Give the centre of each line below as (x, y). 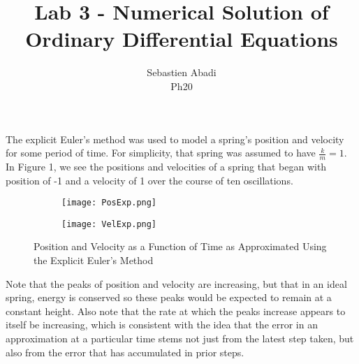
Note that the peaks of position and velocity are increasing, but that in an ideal (176, 283)
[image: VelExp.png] (109, 224)
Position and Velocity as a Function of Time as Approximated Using (180, 246)
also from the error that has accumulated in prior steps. (125, 352)
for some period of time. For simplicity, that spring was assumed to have (161, 153)
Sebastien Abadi (182, 72)
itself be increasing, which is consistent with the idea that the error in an (162, 325)
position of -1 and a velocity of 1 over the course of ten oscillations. (149, 180)
